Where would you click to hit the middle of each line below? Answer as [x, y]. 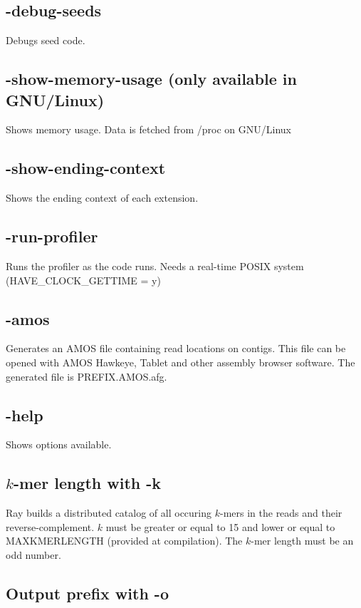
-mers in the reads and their [281, 513]
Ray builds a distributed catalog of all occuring [109, 513]
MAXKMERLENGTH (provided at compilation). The [124, 541]
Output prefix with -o [87, 593]
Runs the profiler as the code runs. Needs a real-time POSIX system [155, 266]
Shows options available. [59, 444]
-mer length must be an [302, 541]
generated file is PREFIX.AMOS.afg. [87, 376]
